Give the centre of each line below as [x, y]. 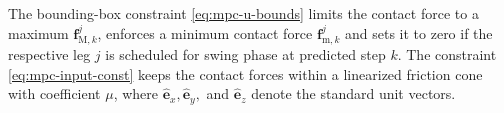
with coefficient [54, 93]
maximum [38, 32]
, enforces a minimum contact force [205, 32]
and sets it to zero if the [419, 32]
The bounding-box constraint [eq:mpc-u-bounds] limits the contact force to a [243, 13]
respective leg [49, 54]
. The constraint [447, 54]
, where [136, 93]
